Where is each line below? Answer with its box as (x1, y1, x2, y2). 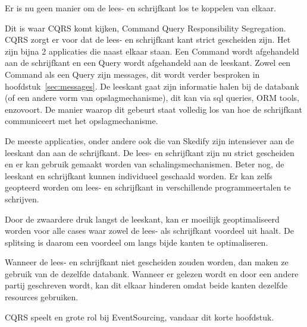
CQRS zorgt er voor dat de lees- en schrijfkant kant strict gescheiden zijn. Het (5, 33, 291, 46)
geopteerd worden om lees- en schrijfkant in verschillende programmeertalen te (5, 181, 291, 193)
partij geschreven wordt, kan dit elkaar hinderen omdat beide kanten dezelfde (5, 279, 288, 291)
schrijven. (5, 192, 39, 205)
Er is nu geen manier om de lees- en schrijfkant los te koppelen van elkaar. (5, 2, 277, 14)
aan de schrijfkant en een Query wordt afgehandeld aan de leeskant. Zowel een (5, 56, 291, 69)
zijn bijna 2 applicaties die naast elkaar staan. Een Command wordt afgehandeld (5, 45, 299, 57)
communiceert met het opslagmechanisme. (5, 115, 158, 127)
